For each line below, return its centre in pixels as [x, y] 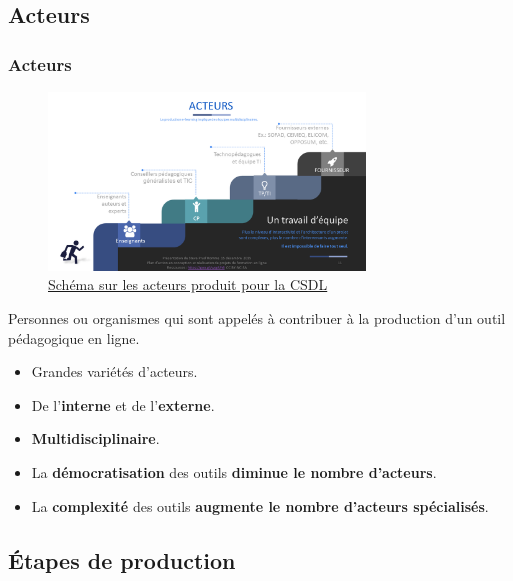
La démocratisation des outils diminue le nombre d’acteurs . [234, 472]
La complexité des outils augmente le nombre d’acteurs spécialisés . [260, 505]
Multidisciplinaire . [95, 438]
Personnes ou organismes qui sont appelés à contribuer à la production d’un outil [257, 318]
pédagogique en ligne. [74, 337]
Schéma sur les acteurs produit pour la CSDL [188, 284]
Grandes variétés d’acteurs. [114, 371]
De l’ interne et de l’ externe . [123, 404]
